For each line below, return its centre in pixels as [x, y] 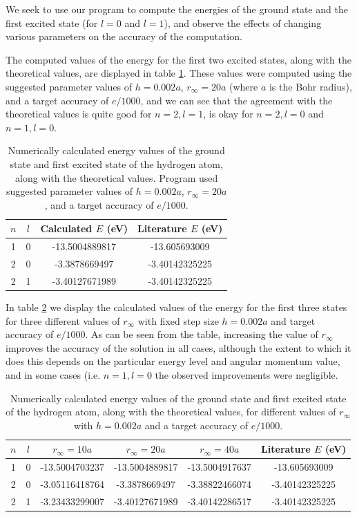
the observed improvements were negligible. [247, 374]
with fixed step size [178, 320]
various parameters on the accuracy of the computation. [124, 36]
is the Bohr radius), [310, 86]
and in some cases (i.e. [53, 374]
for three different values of [63, 320]
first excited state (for [52, 22]
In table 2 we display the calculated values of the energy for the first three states [176, 307]
